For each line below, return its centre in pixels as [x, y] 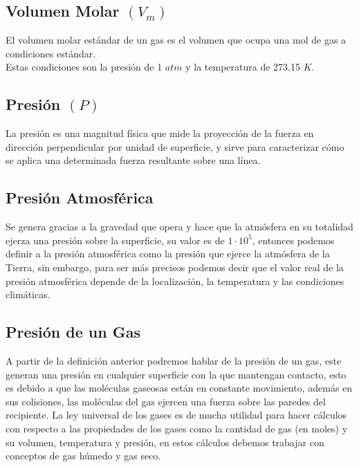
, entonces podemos [293, 240]
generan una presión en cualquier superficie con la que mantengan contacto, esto [176, 374]
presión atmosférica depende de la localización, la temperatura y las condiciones [175, 281]
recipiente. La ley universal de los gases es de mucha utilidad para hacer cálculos [176, 415]
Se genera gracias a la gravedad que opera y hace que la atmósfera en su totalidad [179, 227]
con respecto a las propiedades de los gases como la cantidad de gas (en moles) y [177, 428]
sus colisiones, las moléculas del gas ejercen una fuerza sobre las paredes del [166, 401]
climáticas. [28, 294]
